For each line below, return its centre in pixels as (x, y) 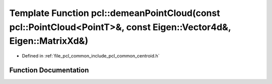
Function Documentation (49, 70)
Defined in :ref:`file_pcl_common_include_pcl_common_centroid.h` (91, 56)
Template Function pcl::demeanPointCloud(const (115, 13)
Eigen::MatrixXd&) (49, 41)
